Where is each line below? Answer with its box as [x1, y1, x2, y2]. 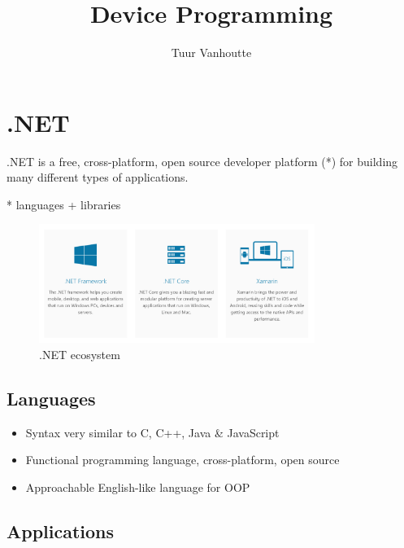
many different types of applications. [7, 169, 189, 186]
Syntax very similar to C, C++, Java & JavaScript [25, 423, 280, 441]
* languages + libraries [7, 195, 121, 213]
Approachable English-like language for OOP [25, 478, 250, 495]
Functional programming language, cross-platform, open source [25, 451, 340, 468]
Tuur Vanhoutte [171, 44, 252, 61]
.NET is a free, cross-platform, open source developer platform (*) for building [7, 152, 398, 169]
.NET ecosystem [39, 345, 120, 362]
